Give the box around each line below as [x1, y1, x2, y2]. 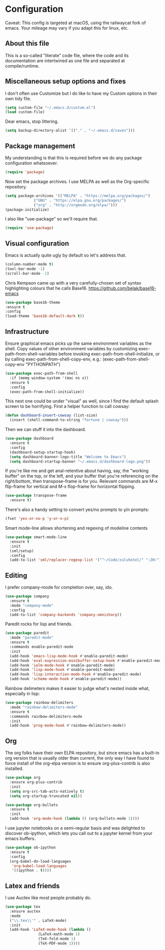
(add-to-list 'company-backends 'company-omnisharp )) [9, 612, 122, 617]
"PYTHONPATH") [25, 362, 60, 367]
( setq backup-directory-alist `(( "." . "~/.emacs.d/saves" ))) [5, 128, 135, 133]
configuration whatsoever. [5, 160, 58, 166]
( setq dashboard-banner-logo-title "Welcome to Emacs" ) [9, 454, 126, 459]
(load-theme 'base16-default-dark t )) [5, 314, 84, 319]
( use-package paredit [5, 630, 50, 636]
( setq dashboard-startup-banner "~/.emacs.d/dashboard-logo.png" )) [9, 459, 151, 464]
